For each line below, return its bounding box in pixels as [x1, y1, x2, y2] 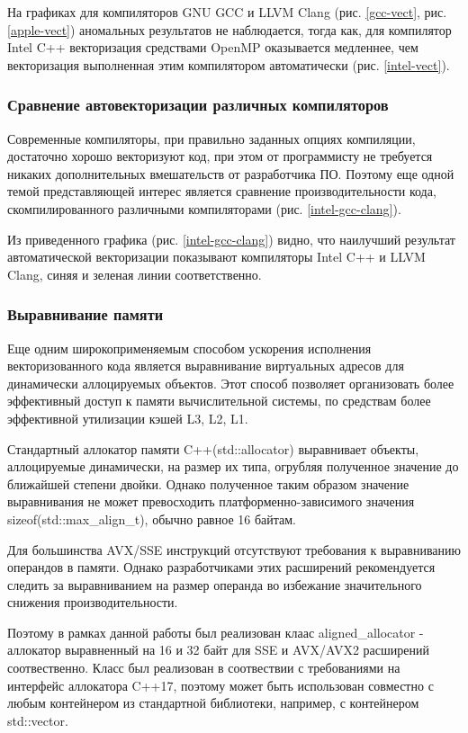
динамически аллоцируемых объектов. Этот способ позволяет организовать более [7, 373, 454, 392]
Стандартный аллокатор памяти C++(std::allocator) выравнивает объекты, [7, 439, 419, 458]
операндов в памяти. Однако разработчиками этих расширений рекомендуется [7, 558, 436, 577]
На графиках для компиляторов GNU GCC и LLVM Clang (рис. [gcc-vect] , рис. [7, 3, 447, 21]
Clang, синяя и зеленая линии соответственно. [7, 264, 262, 283]
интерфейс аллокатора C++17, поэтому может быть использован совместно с [7, 675, 434, 694]
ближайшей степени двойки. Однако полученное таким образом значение [7, 474, 409, 493]
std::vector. [7, 711, 68, 729]
